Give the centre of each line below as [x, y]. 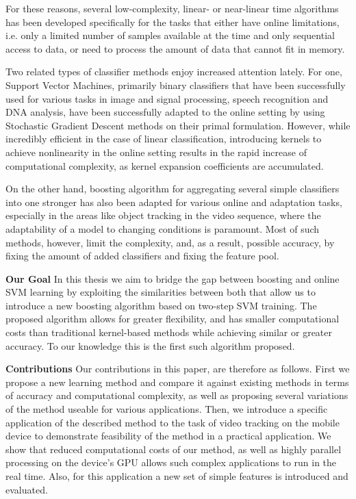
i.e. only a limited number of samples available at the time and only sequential [170, 35]
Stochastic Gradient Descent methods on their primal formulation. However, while [178, 125]
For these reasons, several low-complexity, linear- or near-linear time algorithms [172, 8]
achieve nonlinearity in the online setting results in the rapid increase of [156, 152]
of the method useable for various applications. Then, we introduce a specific [167, 409]
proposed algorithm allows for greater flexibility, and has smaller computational [173, 319]
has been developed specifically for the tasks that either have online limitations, [173, 22]
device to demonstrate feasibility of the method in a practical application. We [168, 436]
